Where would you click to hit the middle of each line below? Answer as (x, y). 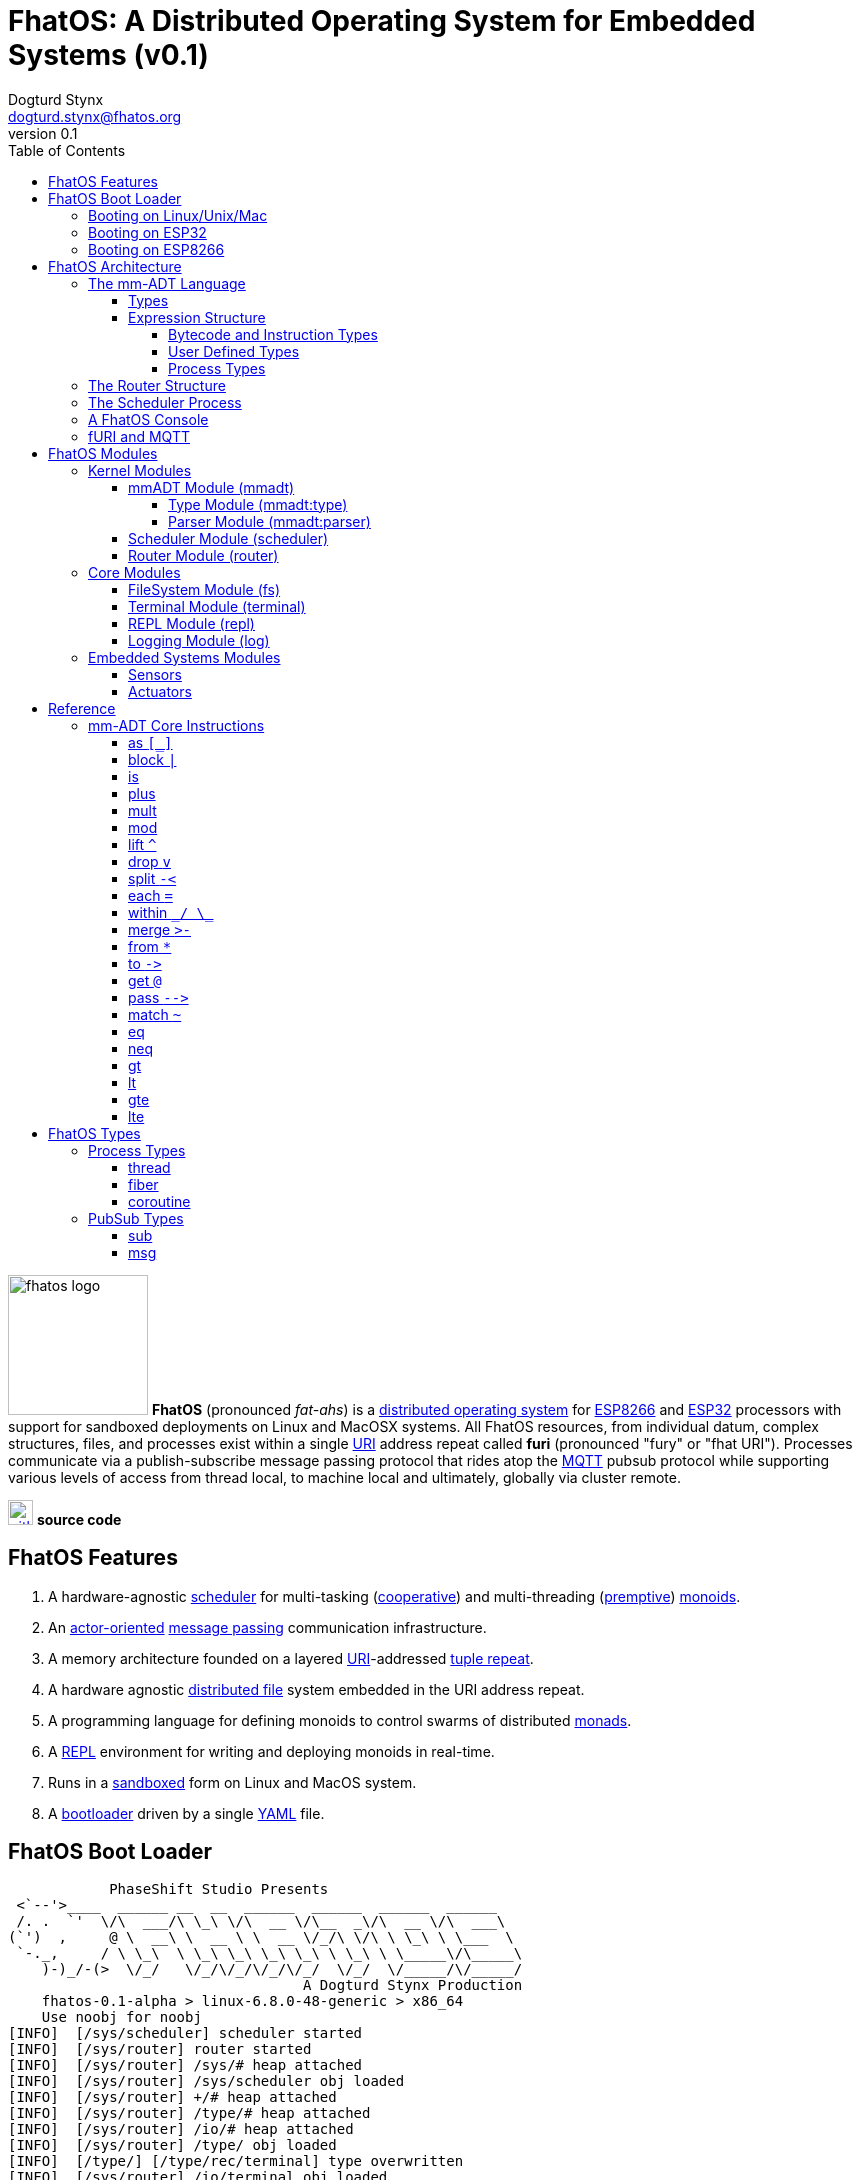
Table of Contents (67, 150)
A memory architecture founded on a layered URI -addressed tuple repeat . (291, 1658)
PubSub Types (136, 1218)
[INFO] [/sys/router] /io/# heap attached (181, 2129)
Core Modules (134, 572)
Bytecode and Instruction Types (273, 334)
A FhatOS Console (148, 419)
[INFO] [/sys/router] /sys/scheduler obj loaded (206, 2081)
